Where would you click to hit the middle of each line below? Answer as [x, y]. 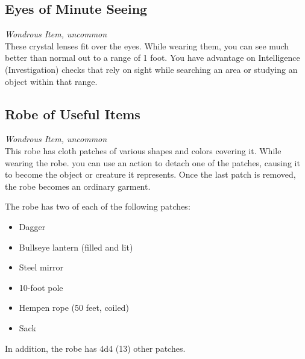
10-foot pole [41, 287]
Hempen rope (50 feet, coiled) [74, 307]
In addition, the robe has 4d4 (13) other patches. [95, 348]
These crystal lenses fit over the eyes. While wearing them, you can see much [147, 45]
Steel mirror [41, 267]
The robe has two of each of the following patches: [98, 206]
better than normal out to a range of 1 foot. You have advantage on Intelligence [152, 58]
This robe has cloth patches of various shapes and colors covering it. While [143, 150]
